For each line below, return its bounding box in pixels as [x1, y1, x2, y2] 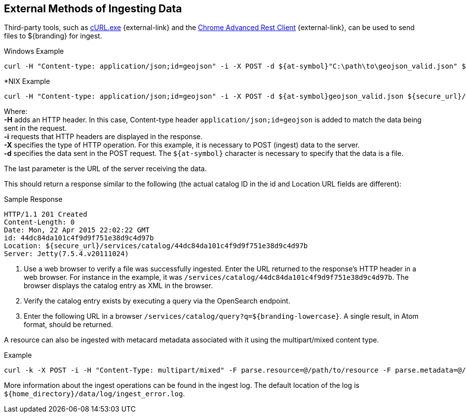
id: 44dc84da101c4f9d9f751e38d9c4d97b [4, 234, 154, 242]
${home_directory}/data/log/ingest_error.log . [4, 389, 185, 398]
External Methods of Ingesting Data [4, 2, 182, 15]
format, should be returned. [24, 320, 113, 329]
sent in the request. [4, 124, 67, 133]
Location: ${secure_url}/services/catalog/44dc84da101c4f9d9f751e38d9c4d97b [4, 242, 308, 250]
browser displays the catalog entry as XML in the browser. [24, 281, 213, 290]
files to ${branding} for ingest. [4, 32, 102, 40]
